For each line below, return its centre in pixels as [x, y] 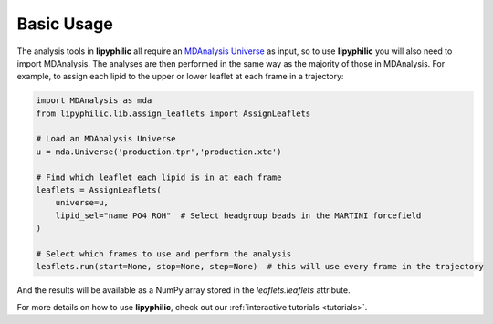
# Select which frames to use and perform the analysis [164, 254]
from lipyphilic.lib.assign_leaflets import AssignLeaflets [173, 113]
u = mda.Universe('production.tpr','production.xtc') [159, 152]
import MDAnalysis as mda [94, 101]
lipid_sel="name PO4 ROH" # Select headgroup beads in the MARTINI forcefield [238, 215]
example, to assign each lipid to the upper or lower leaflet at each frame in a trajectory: [180, 77]
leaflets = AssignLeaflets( [99, 190]
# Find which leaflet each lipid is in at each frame [159, 177]
